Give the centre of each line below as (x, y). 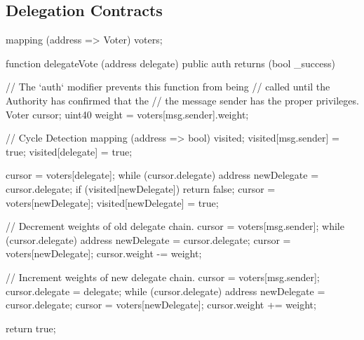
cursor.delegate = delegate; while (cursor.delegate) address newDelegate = (166, 291)
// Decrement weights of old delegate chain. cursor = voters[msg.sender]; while (175, 226)
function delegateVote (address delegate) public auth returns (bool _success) (170, 63)
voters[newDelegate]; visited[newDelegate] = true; (112, 202)
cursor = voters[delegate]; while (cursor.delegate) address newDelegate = (162, 175)
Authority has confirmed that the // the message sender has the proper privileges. (182, 100)
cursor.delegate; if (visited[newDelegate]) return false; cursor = (141, 188)
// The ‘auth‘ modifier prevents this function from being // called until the (168, 87)
